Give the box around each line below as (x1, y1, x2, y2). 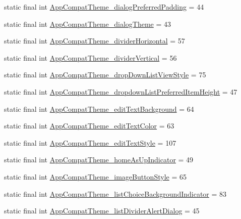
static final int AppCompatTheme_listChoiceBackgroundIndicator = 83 (4, 188, 227, 199)
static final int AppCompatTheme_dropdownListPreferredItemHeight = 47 (4, 86, 237, 97)
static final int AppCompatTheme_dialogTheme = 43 (4, 18, 171, 29)
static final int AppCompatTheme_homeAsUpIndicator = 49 (4, 154, 194, 165)
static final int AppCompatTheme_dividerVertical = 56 (4, 52, 177, 63)
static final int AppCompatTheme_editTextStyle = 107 (4, 137, 176, 148)
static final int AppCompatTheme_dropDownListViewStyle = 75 (4, 69, 206, 80)
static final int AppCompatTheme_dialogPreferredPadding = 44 (4, 2, 204, 12)
